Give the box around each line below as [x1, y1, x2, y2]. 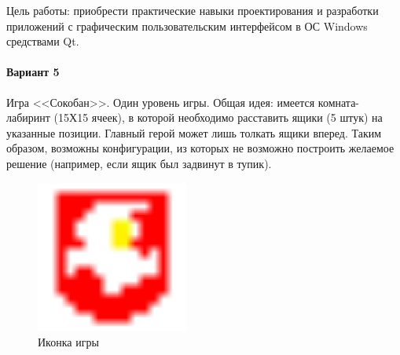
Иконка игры [38, 334, 99, 350]
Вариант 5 [6, 64, 60, 80]
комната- [317, 93, 360, 110]
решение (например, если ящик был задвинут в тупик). [6, 155, 272, 171]
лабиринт [6, 109, 50, 126]
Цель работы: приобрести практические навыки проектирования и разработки [6, 2, 379, 18]
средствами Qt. [6, 33, 79, 49]
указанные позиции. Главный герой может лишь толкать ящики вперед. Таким [6, 124, 382, 141]
